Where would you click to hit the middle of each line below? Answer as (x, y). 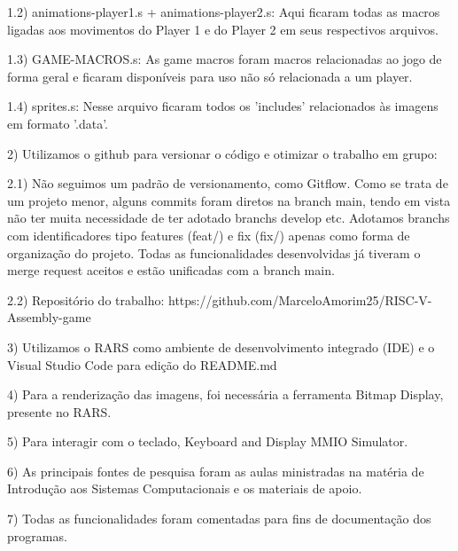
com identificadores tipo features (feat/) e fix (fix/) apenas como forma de (209, 235)
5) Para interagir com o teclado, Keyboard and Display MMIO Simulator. (208, 441)
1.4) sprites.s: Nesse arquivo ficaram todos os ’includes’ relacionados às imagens (223, 106)
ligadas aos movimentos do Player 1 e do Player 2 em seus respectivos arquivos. (223, 29)
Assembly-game (49, 317)
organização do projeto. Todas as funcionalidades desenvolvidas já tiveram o (214, 252)
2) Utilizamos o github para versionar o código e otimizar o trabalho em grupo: (222, 153)
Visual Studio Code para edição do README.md (142, 364)
